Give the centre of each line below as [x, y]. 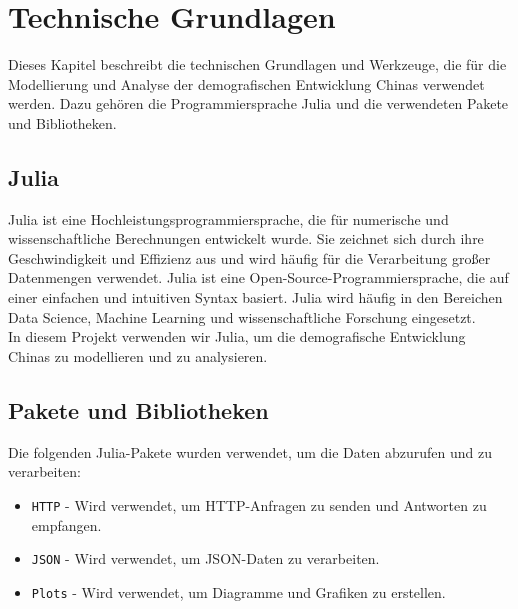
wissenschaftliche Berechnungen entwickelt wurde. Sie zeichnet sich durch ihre [246, 238]
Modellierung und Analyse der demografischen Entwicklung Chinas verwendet [246, 83]
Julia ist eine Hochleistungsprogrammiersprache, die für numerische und [228, 218]
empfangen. [66, 524]
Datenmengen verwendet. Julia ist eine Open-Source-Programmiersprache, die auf [258, 277]
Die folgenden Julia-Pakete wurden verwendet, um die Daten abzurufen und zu [250, 451]
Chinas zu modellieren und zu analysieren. [138, 355]
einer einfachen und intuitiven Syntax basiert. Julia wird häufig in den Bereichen [255, 297]
